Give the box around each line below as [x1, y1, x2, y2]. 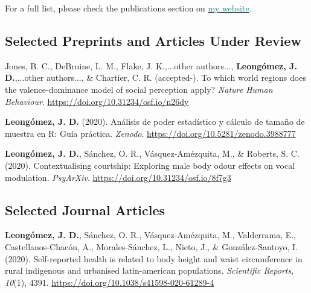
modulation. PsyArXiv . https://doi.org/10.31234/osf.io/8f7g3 [5, 171, 231, 183]
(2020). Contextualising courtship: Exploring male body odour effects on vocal [5, 159, 295, 171]
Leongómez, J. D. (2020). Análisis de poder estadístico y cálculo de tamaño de [5, 115, 305, 128]
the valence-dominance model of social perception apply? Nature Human [5, 83, 273, 95]
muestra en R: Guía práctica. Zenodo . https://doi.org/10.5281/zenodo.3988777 [5, 127, 296, 139]
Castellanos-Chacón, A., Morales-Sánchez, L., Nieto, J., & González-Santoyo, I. [5, 240, 298, 253]
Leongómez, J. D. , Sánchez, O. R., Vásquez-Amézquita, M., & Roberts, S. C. [5, 147, 300, 160]
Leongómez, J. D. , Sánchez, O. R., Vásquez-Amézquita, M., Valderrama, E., [5, 228, 297, 241]
